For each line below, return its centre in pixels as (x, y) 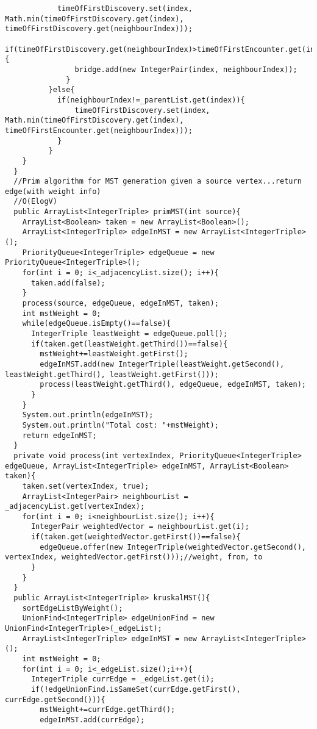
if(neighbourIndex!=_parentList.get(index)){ (151, 100)
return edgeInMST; (59, 435)
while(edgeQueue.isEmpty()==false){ (97, 324)
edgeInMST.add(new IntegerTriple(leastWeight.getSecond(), (162, 364)
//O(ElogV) (35, 202)
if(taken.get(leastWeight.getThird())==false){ (129, 344)
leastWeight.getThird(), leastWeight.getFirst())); (112, 374)
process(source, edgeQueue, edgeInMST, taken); (120, 303)
